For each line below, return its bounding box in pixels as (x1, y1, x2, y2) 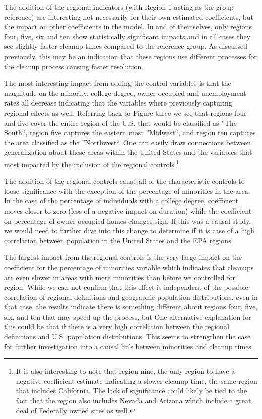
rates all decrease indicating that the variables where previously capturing (4, 97, 232, 108)
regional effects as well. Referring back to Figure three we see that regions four (4, 107, 247, 118)
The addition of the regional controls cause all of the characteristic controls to (4, 176, 245, 186)
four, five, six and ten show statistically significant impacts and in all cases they (4, 31, 251, 41)
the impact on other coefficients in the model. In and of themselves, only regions (4, 21, 252, 32)
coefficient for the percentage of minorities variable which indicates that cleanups (4, 261, 254, 272)
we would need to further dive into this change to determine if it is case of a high (4, 225, 254, 236)
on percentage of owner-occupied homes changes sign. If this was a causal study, (4, 215, 251, 226)
